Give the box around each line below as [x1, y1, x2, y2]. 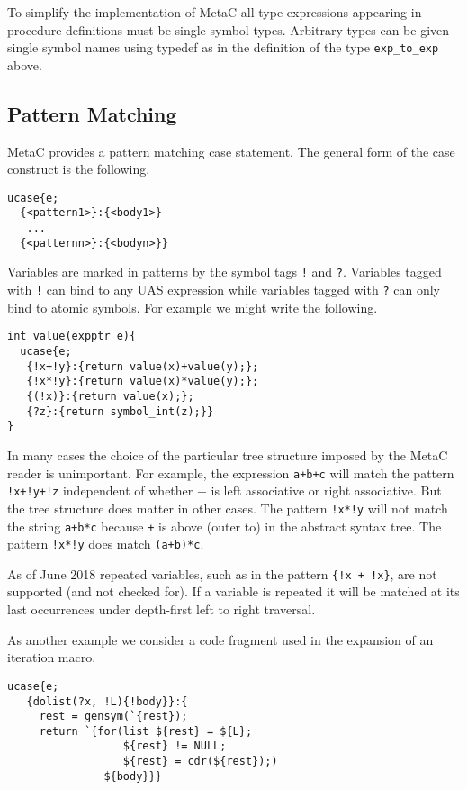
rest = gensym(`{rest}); [39, 710, 188, 723]
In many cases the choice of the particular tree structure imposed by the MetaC [7, 445, 448, 464]
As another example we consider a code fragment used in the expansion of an [7, 630, 434, 649]
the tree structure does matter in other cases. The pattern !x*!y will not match [7, 498, 448, 517]
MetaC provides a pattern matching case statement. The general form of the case [7, 141, 455, 160]
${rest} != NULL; [122, 740, 227, 753]
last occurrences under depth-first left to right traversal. [7, 600, 316, 619]
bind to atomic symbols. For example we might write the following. [7, 297, 378, 316]
